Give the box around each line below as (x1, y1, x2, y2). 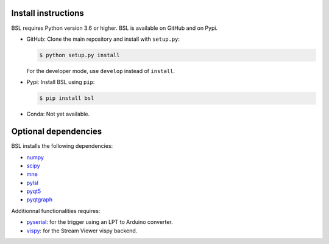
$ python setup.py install (39, 52, 120, 58)
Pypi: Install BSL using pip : (26, 78, 95, 86)
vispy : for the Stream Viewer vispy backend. (26, 227, 138, 234)
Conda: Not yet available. (26, 110, 90, 118)
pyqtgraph (26, 196, 53, 203)
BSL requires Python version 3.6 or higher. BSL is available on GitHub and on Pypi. (11, 24, 218, 32)
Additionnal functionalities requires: (11, 207, 101, 214)
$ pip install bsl (39, 95, 94, 102)
